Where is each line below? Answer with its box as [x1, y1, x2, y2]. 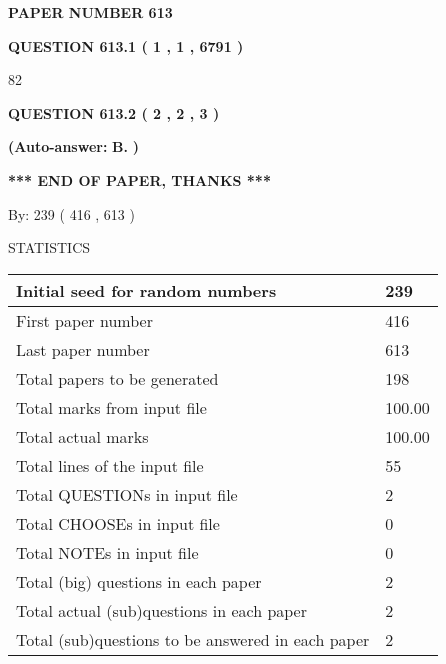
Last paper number [16, 337, 150, 361]
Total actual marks [16, 424, 149, 448]
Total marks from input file [16, 395, 207, 419]
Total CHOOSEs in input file [16, 511, 220, 535]
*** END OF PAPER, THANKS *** [8, 169, 271, 190]
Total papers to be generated [16, 366, 219, 390]
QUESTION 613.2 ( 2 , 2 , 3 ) [8, 102, 220, 123]
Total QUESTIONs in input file [16, 482, 238, 506]
